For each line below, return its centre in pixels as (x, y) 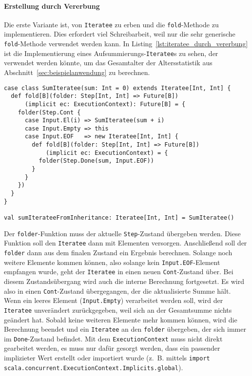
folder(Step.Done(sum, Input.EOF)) (96, 161)
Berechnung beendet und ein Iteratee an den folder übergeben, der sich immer (125, 329)
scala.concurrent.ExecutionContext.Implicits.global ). (94, 367)
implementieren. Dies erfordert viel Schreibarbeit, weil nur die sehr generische (120, 34)
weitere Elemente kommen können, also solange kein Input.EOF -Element (112, 262)
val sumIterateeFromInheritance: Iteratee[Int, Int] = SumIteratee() (119, 218)
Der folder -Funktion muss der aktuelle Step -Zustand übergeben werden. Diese (122, 233)
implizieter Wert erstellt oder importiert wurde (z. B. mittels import (107, 358)
